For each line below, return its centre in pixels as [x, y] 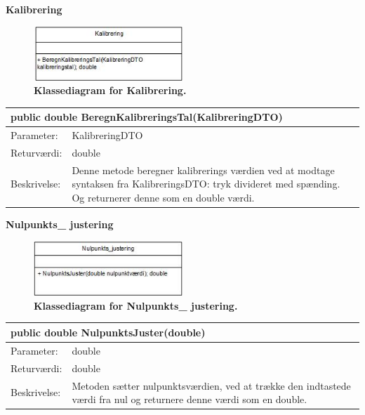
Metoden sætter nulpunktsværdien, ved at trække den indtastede [211, 385]
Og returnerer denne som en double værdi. [163, 198]
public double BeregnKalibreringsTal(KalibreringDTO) [147, 117]
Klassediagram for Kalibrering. [110, 90]
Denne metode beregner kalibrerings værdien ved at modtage [203, 170]
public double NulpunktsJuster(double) [108, 332]
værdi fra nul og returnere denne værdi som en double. [190, 399]
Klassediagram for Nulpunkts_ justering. [136, 305]
